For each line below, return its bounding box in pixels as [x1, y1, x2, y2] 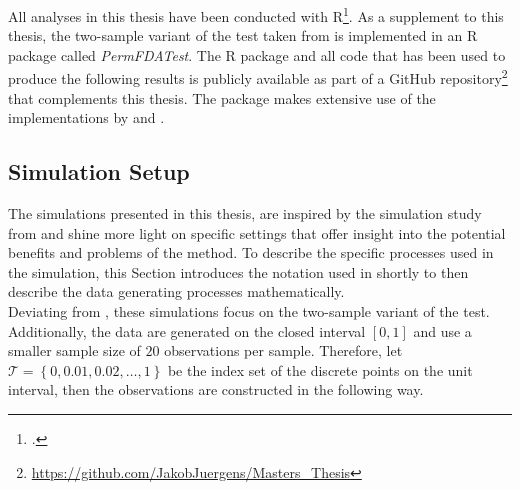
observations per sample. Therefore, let [164, 340, 403, 361]
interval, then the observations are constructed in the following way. [8, 379, 424, 400]
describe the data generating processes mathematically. [8, 281, 345, 302]
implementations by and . [8, 107, 165, 128]
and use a [413, 320, 472, 341]
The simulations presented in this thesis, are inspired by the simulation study [8, 203, 482, 224]
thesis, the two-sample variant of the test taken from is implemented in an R [8, 25, 478, 46]
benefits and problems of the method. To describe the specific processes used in [8, 242, 494, 263]
